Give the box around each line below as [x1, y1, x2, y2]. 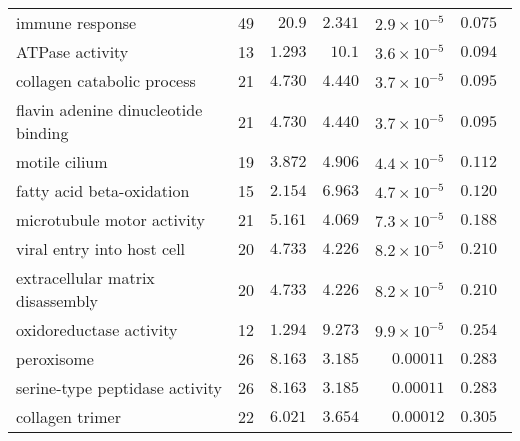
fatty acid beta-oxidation [16, 179, 190, 202]
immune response [16, 11, 137, 34]
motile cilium [16, 150, 108, 173]
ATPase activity [16, 40, 129, 63]
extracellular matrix [16, 266, 155, 289]
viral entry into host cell [16, 237, 186, 260]
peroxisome [16, 347, 94, 370]
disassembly [16, 289, 99, 312]
